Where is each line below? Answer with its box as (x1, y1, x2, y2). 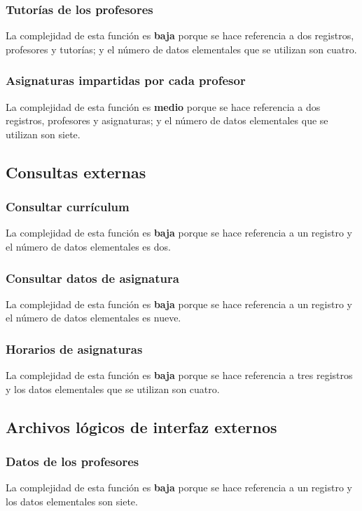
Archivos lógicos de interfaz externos (6, 416, 277, 437)
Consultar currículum (6, 198, 130, 215)
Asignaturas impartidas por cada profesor (6, 72, 246, 89)
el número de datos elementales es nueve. (6, 310, 181, 325)
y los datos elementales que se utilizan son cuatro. (6, 381, 220, 396)
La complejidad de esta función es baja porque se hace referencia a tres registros (6, 368, 353, 383)
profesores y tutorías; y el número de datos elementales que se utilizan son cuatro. (6, 41, 357, 56)
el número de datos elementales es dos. (6, 239, 171, 253)
